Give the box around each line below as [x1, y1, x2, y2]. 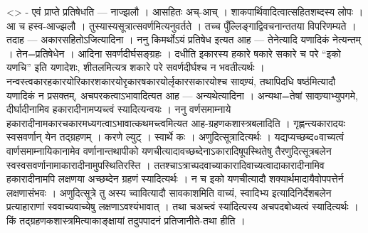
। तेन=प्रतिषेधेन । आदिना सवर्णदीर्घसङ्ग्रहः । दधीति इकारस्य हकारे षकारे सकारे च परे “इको [6, 45, 341, 60]
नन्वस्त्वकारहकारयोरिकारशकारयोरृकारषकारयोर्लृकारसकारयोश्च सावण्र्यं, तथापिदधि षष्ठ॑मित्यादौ [6, 73, 336, 88]
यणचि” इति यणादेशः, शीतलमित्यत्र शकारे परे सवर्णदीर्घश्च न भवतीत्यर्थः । [6, 60, 265, 75]
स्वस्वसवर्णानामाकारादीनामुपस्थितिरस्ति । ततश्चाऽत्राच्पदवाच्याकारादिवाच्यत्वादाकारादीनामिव [6, 157, 325, 172]
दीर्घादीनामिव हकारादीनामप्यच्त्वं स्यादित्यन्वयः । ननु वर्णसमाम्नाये [6, 102, 231, 116]
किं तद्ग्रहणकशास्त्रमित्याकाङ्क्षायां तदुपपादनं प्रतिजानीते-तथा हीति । [6, 212, 246, 227]
